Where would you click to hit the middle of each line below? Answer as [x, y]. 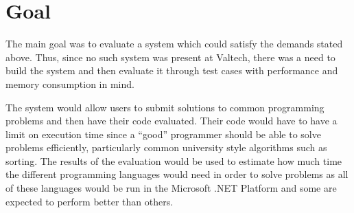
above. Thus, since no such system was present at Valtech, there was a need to [170, 57]
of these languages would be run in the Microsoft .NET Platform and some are [171, 188]
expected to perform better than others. [90, 201]
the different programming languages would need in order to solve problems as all [177, 174]
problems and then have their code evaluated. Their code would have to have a [172, 121]
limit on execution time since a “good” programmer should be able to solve [163, 134]
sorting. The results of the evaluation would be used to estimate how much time [174, 160]
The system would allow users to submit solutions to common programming [165, 107]
